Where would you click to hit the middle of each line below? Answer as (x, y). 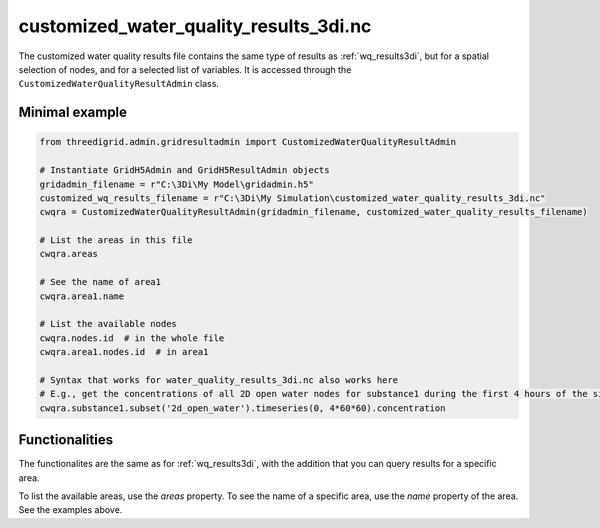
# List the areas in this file (116, 240)
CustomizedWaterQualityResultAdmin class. (119, 84)
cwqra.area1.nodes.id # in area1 (124, 352)
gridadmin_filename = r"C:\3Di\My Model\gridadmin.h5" (176, 184)
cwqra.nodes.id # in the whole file (132, 338)
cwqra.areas (69, 254)
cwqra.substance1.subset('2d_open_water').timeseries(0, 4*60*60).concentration (242, 408)
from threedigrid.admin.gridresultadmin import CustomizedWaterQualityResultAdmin (248, 142)
